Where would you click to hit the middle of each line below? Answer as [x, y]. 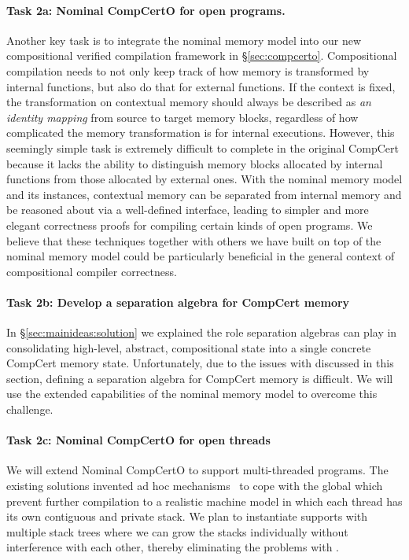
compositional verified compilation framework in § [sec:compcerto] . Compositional [202, 55]
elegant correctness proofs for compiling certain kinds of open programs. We [190, 225]
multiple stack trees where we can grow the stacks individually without [177, 531]
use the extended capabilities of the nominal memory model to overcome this [192, 394]
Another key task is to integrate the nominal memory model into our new [184, 40]
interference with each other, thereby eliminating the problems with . [173, 547]
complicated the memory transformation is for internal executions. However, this [201, 133]
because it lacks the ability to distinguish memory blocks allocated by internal [195, 163]
